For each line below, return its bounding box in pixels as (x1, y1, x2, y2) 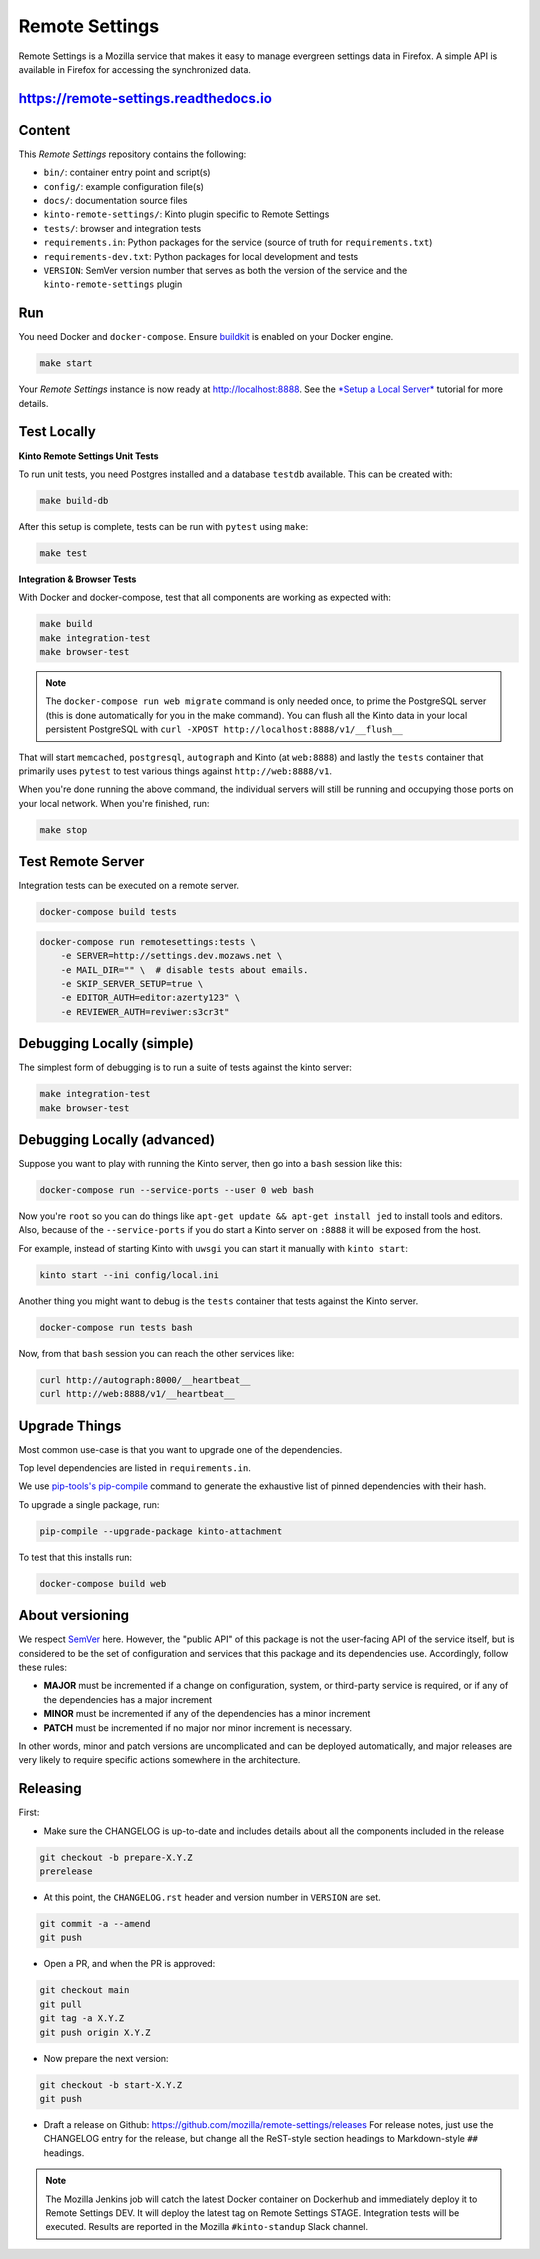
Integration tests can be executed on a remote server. (18, 880, 240, 892)
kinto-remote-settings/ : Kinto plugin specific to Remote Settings (43, 208, 330, 220)
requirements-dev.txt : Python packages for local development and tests (43, 250, 359, 262)
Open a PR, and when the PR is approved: (43, 1958, 216, 1970)
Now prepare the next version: (43, 2052, 169, 2064)
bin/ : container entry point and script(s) (43, 166, 211, 179)
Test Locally (18, 423, 97, 440)
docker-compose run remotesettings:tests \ (39, 936, 257, 947)
